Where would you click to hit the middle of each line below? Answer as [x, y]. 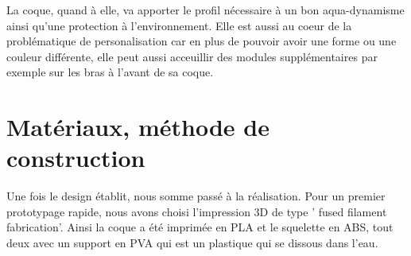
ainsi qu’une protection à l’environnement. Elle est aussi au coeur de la [179, 25]
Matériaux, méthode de [138, 127]
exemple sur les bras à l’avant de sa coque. [110, 72]
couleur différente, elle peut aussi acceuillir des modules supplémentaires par [192, 56]
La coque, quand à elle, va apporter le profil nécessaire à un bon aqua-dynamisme [205, 10]
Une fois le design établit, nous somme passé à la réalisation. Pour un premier [196, 196]
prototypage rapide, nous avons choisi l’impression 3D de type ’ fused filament [197, 211]
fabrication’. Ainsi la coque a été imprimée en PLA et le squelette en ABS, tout [200, 227]
